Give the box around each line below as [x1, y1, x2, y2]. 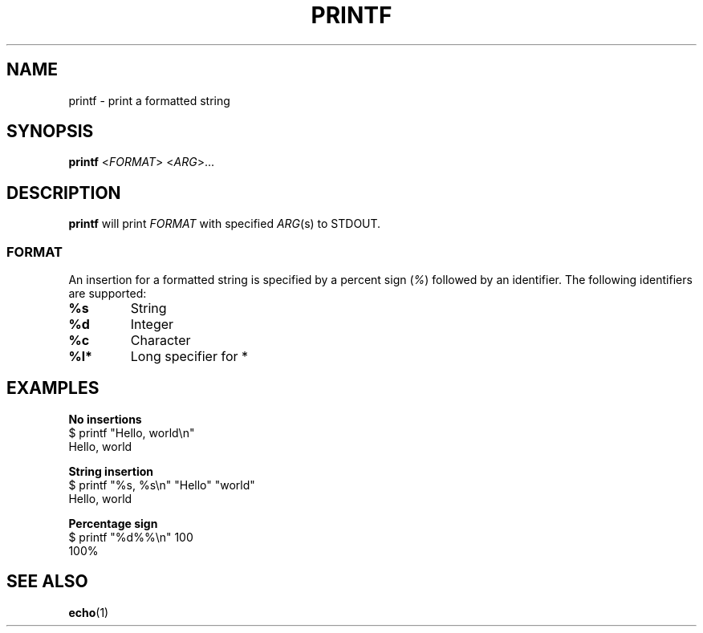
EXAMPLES [6, 378, 100, 399]
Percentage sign [68, 516, 158, 530]
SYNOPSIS [6, 121, 94, 142]
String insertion [68, 464, 154, 478]
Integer [130, 316, 174, 333]
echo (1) [68, 605, 109, 619]
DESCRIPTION [6, 182, 121, 203]
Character [130, 332, 191, 349]
